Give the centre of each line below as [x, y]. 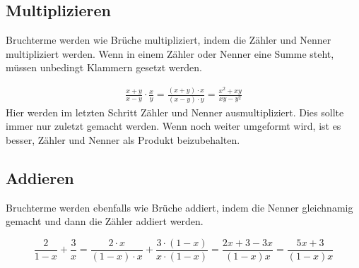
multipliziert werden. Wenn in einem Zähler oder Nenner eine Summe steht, [170, 53]
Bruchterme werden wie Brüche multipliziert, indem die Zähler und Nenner [169, 40]
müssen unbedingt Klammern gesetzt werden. [104, 67]
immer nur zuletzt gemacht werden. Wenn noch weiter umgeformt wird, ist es [173, 126]
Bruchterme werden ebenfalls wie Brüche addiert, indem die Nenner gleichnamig [179, 207]
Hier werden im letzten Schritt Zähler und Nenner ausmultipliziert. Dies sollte [175, 112]
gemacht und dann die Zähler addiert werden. [105, 221]
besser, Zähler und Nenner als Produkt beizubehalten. [123, 139]
